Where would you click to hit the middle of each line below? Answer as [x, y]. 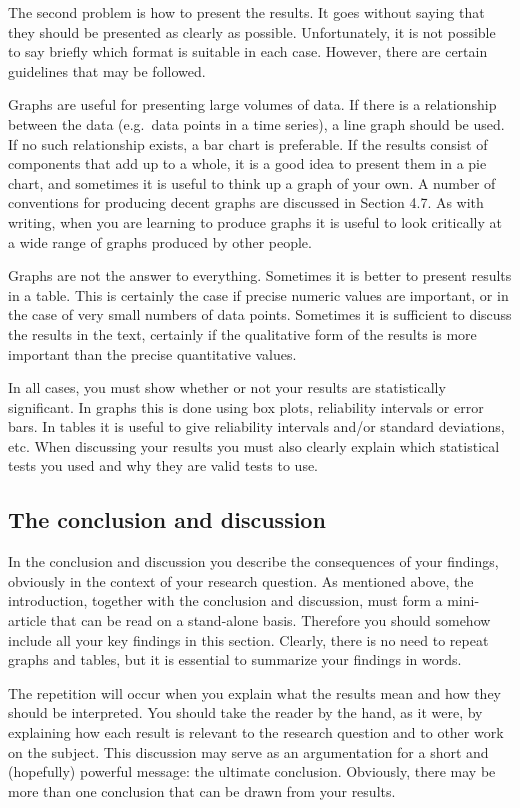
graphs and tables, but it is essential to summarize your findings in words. [235, 659]
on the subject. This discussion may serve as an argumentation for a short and [248, 751]
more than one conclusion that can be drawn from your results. [202, 790]
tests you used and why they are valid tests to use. [163, 465]
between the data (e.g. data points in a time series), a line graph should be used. [256, 123]
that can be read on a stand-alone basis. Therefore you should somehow [270, 620]
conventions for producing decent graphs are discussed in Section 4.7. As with [246, 202]
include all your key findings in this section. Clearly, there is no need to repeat [248, 639]
